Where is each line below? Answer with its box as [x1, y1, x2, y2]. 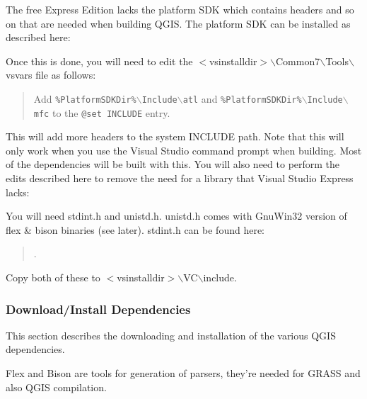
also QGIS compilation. [6, 379, 107, 394]
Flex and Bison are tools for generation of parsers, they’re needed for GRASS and [6, 366, 361, 381]
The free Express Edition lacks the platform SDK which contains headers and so [6, 2, 354, 16]
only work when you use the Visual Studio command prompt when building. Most [6, 142, 362, 157]
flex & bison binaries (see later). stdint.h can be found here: [6, 222, 265, 237]
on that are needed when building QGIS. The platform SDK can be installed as [6, 16, 351, 30]
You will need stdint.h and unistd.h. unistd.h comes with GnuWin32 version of [6, 208, 347, 223]
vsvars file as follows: [6, 67, 96, 82]
